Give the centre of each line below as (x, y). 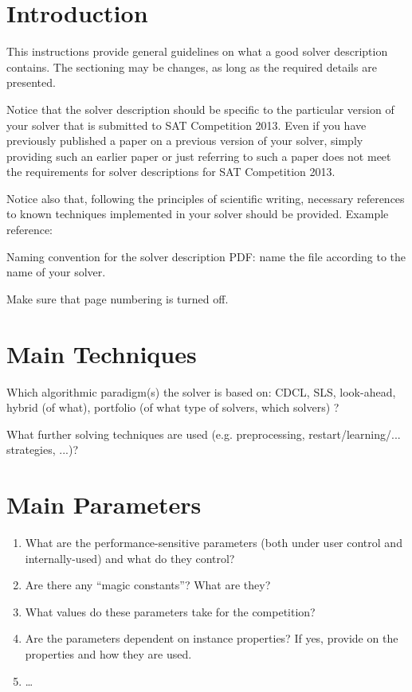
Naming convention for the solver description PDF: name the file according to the (206, 256)
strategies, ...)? (43, 450)
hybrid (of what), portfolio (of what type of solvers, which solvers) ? (173, 407)
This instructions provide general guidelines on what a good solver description (197, 51)
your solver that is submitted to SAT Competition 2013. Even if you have (186, 125)
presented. (31, 82)
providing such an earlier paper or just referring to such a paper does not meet (199, 156)
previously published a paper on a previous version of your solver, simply (185, 141)
